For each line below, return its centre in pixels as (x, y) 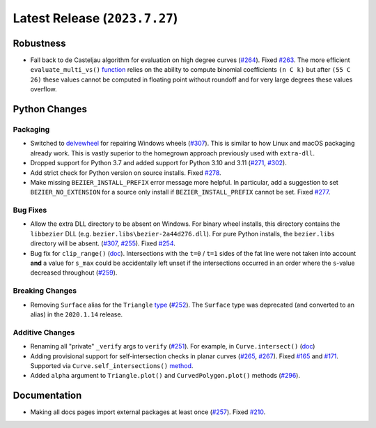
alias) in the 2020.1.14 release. (77, 314)
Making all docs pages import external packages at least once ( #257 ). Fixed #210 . (148, 412)
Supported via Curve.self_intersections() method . (112, 365)
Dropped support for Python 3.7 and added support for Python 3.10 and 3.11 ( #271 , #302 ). (158, 163)
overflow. (44, 89)
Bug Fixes (30, 211)
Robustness (39, 43)
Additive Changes (44, 333)
